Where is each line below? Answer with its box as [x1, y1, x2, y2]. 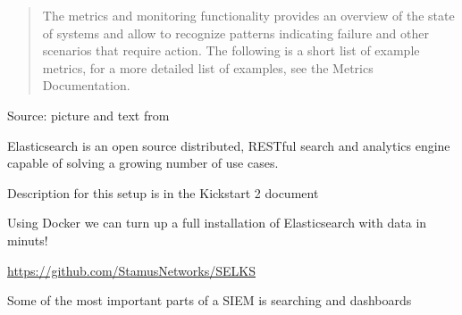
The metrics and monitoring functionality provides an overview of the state [42, 6, 455, 24]
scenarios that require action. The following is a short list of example [42, 41, 420, 60]
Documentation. [42, 76, 130, 95]
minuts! [7, 230, 48, 249]
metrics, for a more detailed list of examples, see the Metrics [42, 58, 374, 77]
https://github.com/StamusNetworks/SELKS [7, 261, 256, 279]
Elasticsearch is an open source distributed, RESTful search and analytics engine [7, 136, 450, 154]
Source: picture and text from [7, 105, 170, 124]
